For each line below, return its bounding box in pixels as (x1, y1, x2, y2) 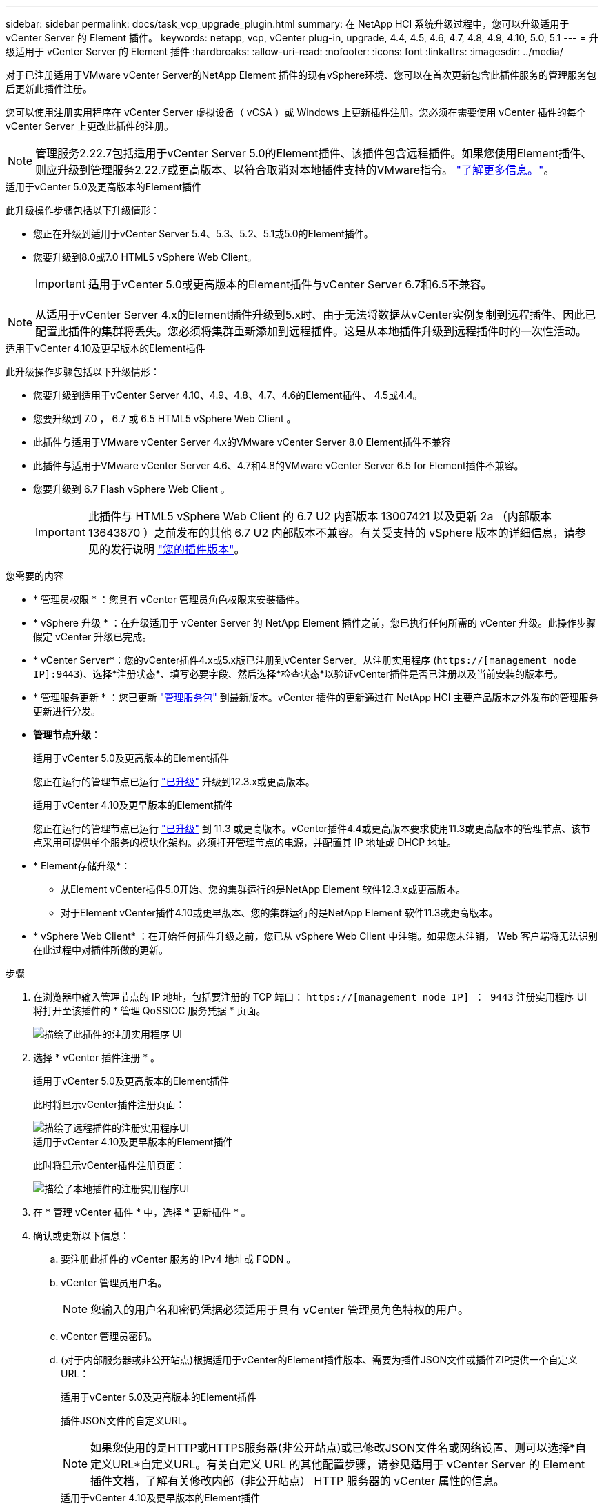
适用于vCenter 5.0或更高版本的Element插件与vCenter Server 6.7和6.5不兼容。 (88, 277, 492, 291)
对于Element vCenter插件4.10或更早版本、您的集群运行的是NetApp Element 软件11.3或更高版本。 (61, 907, 499, 918)
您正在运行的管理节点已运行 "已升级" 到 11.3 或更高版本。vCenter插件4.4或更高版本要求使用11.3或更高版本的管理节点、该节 (33, 823, 591, 834)
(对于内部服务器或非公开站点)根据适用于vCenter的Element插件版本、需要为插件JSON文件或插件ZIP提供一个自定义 (61, 1354, 578, 1366)
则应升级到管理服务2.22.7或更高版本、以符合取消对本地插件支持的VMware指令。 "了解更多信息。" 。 (35, 163, 555, 177)
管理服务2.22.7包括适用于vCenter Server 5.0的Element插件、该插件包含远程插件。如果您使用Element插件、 (35, 146, 592, 160)
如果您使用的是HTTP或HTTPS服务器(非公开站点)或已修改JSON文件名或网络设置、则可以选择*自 (90, 1441, 587, 1455)
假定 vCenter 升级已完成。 (33, 631, 152, 642)
